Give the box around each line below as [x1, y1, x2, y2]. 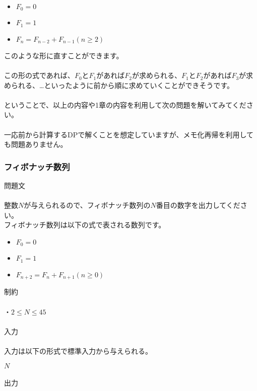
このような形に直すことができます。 [4, 50, 123, 60]
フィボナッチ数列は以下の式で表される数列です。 [4, 219, 166, 230]
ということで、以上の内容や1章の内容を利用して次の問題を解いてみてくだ [4, 99, 246, 110]
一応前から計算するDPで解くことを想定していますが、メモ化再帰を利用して [4, 129, 254, 139]
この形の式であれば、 [4, 70, 75, 81]
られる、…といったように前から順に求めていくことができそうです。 [11, 80, 234, 90]
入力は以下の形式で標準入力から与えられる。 [4, 345, 152, 356]
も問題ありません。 [4, 139, 68, 149]
